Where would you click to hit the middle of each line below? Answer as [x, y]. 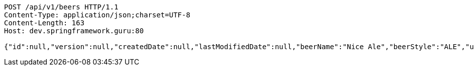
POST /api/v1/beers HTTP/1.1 [61, 7]
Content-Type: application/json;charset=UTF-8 [97, 15]
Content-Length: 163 [44, 23]
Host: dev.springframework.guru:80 [74, 31]
